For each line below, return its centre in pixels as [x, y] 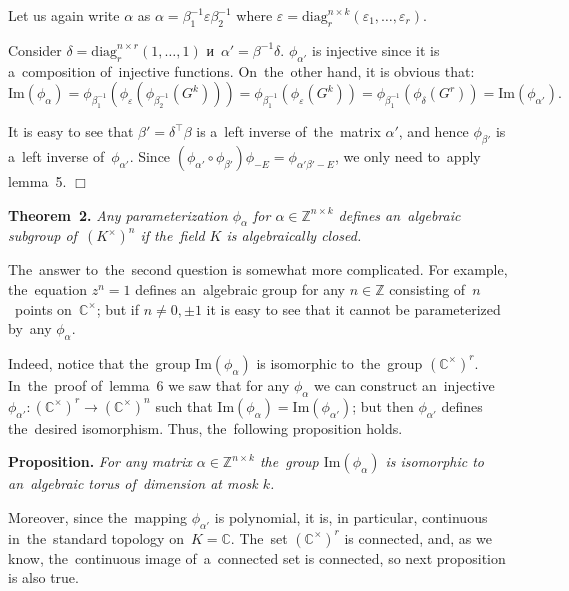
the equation [47, 288]
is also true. [43, 577]
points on [43, 308]
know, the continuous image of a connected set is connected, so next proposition [257, 557]
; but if [118, 308]
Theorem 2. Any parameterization [118, 214]
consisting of [427, 288]
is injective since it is [376, 49]
